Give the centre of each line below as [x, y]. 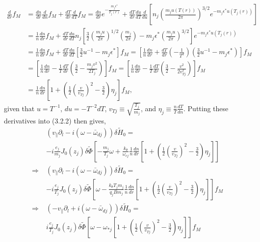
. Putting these [206, 108]
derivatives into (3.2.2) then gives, [55, 120]
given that [19, 108]
